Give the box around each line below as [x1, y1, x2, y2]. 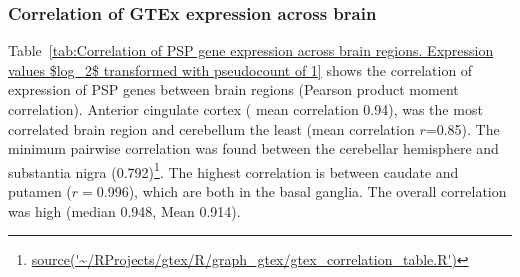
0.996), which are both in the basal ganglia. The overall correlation [96, 181, 507, 202]
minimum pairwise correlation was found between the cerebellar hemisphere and [8, 138, 499, 159]
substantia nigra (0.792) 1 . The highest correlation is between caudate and [8, 158, 459, 182]
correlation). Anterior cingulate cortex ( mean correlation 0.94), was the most [8, 99, 483, 119]
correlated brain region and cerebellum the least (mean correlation [8, 118, 415, 139]
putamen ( [8, 181, 72, 202]
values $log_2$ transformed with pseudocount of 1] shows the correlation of [8, 59, 473, 80]
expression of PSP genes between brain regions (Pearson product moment [8, 79, 459, 100]
